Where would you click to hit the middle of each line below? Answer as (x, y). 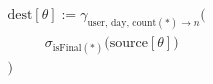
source (128, 42)
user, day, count (122, 22)
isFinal (67, 48)
